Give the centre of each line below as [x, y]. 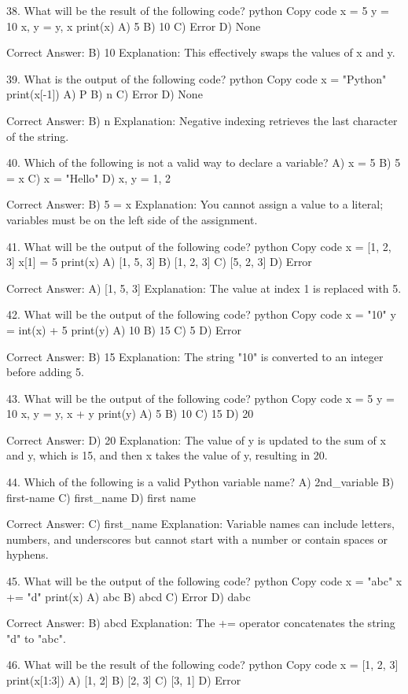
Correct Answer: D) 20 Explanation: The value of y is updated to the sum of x [196, 439]
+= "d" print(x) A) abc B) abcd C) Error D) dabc [129, 596]
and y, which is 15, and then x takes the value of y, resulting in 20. [167, 455]
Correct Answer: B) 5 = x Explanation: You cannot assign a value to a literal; [195, 204]
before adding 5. [45, 372]
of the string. [38, 136]
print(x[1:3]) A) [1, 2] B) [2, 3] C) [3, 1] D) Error [124, 680]
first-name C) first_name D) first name [101, 497]
